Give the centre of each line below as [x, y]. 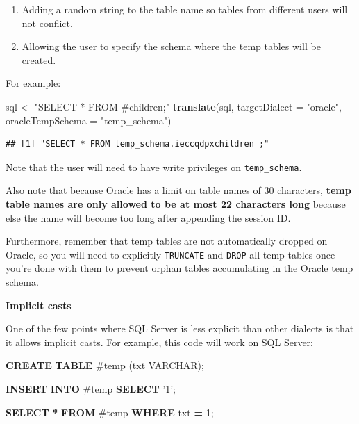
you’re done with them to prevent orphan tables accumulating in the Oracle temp [179, 268]
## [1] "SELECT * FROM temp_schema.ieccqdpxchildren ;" [137, 144]
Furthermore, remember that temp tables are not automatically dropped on [167, 241]
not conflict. [47, 23]
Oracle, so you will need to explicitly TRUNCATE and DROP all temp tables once [170, 254]
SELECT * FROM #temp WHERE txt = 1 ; [110, 412]
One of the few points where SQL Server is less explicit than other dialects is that [180, 328]
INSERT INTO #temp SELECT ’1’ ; [91, 389]
